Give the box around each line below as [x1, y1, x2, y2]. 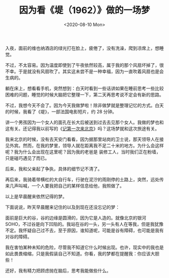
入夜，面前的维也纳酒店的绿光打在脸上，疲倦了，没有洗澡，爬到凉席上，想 [5, 45, 159, 51]
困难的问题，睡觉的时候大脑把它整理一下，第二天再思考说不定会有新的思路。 [5, 91, 164, 98]
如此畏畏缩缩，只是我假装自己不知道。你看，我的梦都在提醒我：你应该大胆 [5, 250, 159, 256]
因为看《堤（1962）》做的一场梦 [19, 5, 150, 16]
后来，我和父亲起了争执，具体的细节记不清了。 [5, 165, 102, 171]
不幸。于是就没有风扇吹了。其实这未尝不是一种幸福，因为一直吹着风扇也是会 [5, 68, 164, 74]
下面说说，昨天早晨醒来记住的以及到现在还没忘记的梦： [5, 204, 120, 210]
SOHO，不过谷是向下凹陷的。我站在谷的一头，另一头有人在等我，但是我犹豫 [5, 221, 163, 227]
